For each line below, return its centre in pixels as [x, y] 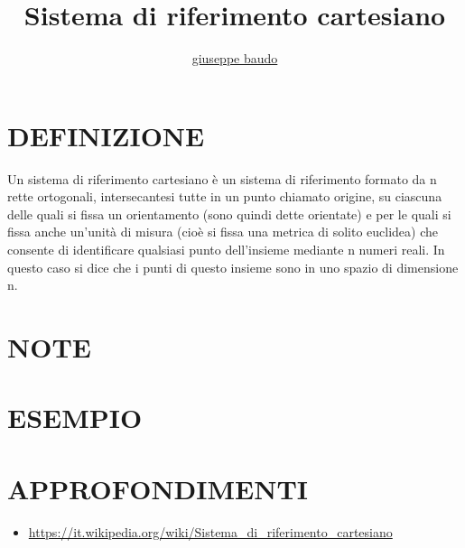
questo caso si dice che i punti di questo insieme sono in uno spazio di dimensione [233, 267]
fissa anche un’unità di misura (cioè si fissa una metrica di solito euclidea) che [223, 232]
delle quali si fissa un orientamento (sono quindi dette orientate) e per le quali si [229, 214]
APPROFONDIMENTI [158, 488]
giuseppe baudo [235, 58]
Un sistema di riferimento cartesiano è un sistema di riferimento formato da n [222, 178]
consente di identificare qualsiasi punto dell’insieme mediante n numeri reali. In [226, 250]
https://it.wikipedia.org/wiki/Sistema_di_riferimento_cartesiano [210, 531]
